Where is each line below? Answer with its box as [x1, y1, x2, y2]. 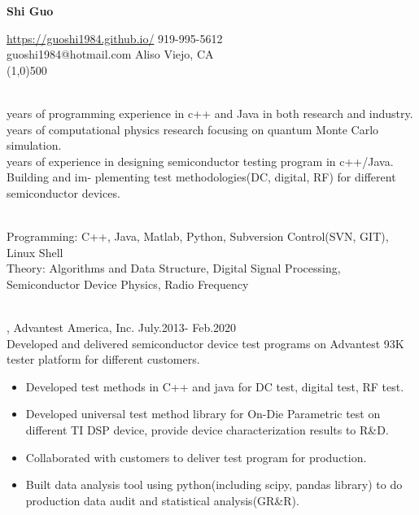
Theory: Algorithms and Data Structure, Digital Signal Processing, [7, 260, 341, 277]
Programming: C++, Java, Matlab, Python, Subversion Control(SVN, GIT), [7, 228, 389, 245]
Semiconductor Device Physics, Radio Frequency [7, 275, 249, 292]
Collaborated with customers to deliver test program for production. [25, 448, 367, 465]
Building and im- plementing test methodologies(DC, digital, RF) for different [7, 168, 396, 185]
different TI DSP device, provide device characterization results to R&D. [25, 421, 389, 439]
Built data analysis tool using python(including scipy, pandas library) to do [25, 476, 403, 493]
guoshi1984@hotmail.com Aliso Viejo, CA [7, 46, 214, 63]
